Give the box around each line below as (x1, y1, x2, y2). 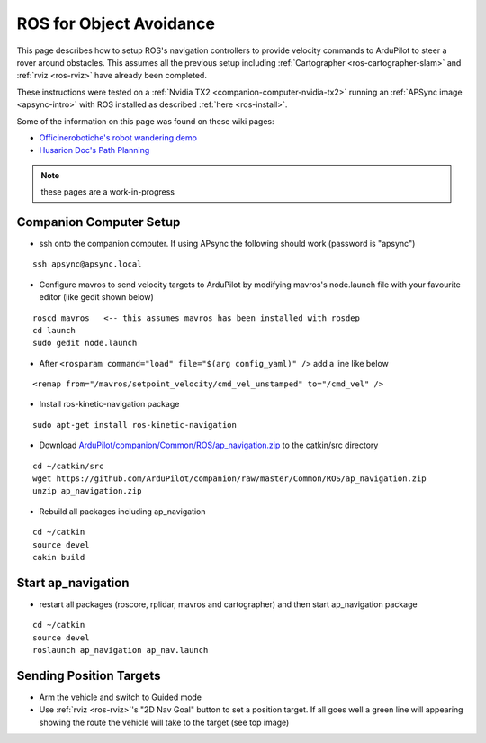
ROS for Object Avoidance (16, 14, 216, 33)
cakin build (32, 552, 85, 562)
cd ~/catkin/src (32, 460, 104, 471)
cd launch (32, 325, 76, 335)
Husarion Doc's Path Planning (39, 145, 150, 156)
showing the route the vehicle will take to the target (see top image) (39, 717, 290, 728)
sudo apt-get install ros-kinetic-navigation (32, 420, 238, 430)
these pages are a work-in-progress (40, 186, 175, 197)
